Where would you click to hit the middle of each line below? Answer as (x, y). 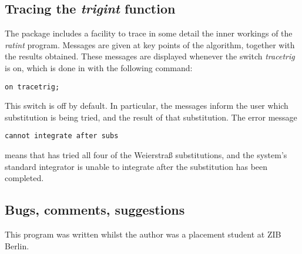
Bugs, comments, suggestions (95, 210)
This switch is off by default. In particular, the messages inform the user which (147, 106)
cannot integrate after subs (62, 136)
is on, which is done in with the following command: (99, 67)
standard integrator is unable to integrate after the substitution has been (136, 166)
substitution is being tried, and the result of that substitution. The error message (151, 117)
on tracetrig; (32, 87)
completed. (24, 178)
